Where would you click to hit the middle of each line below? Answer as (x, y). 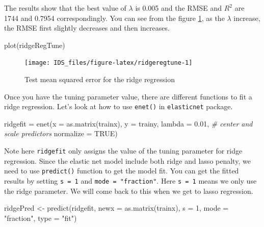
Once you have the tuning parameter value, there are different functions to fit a (128, 96)
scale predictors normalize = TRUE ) (61, 133)
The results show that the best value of (65, 8)
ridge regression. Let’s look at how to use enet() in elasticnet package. (118, 106)
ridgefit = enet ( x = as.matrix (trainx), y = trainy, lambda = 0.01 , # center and (128, 123)
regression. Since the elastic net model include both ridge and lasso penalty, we (127, 160)
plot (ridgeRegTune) (35, 45)
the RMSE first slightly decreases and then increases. (87, 28)
